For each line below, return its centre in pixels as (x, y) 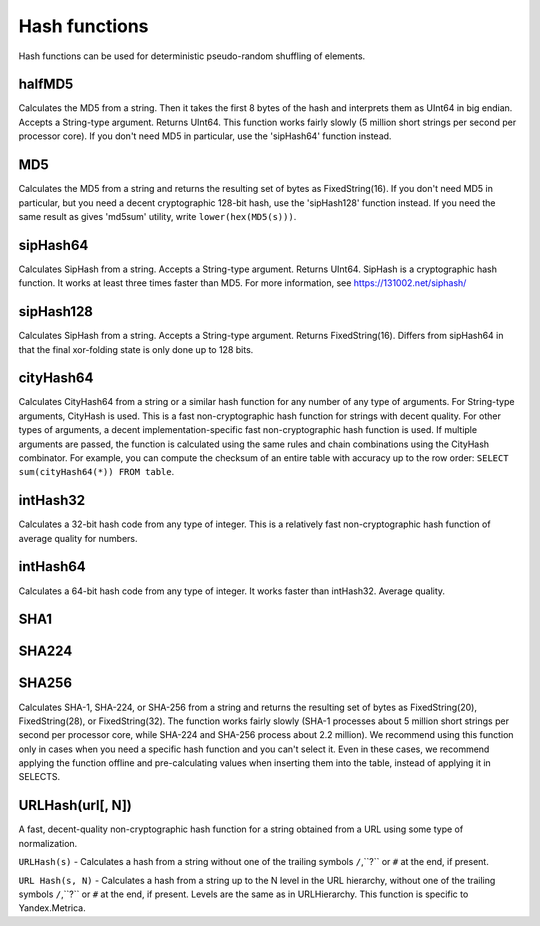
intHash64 (52, 566)
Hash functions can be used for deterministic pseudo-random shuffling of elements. (192, 56)
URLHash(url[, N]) (75, 805)
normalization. (48, 843)
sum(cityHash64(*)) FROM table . (96, 472)
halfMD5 (46, 84)
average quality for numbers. (78, 538)
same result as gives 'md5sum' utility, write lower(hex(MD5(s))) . (157, 216)
